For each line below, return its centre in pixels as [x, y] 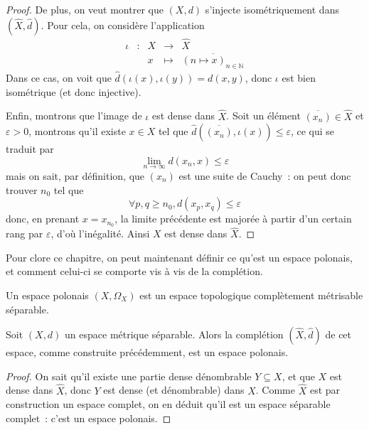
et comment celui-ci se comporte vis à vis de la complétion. [134, 271]
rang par [25, 233]
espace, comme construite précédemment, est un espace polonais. [147, 352]
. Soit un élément [263, 115]
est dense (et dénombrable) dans [174, 390]
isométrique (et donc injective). [74, 91]
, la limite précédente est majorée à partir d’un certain [233, 219]
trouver [22, 189]
